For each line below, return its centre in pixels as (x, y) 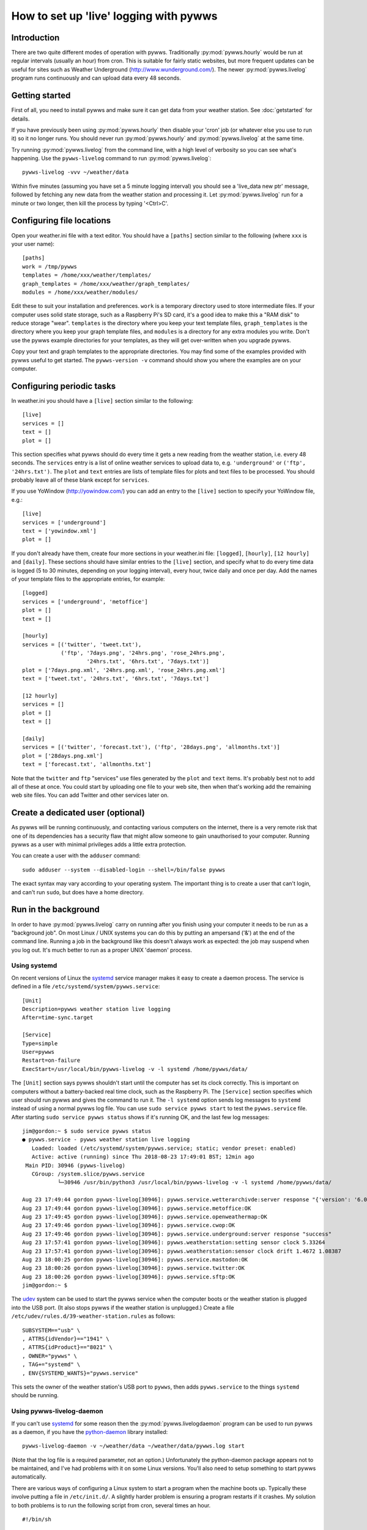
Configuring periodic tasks (64, 386)
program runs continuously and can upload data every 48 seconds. (96, 78)
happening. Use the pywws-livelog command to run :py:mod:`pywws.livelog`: (111, 159)
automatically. (29, 1477)
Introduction (35, 38)
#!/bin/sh (37, 1520)
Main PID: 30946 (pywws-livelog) (75, 1165)
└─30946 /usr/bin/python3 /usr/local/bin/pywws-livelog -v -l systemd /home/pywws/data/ (195, 1182)
